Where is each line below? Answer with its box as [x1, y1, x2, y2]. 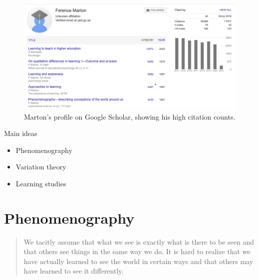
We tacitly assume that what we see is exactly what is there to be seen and [23, 236, 255, 247]
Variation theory [15, 161, 66, 172]
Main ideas [4, 128, 37, 139]
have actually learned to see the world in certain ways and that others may [23, 256, 254, 266]
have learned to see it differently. [23, 266, 124, 276]
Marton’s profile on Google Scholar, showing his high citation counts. [24, 111, 236, 122]
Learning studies [15, 178, 66, 188]
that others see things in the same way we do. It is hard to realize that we [23, 246, 251, 257]
